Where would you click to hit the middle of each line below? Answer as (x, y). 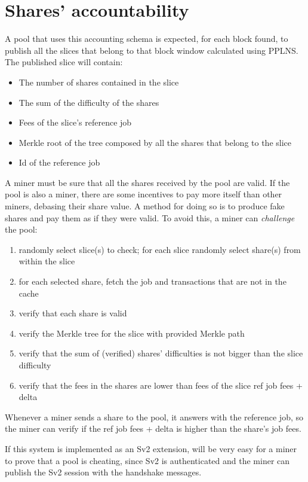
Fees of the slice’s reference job (75, 122)
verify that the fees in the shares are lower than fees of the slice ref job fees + (161, 385)
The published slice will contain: (64, 62)
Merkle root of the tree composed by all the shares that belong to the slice (155, 142)
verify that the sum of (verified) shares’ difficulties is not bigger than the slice (161, 353)
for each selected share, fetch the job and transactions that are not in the (153, 281)
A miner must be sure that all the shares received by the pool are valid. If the (147, 182)
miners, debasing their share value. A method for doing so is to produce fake (145, 206)
